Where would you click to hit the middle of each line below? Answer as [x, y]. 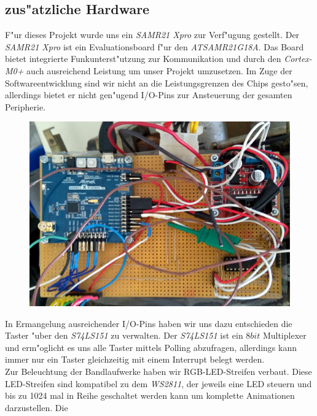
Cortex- [298, 59]
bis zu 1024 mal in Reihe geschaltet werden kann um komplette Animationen [150, 395]
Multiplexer [284, 335]
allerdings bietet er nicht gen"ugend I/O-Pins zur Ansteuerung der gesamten [149, 95]
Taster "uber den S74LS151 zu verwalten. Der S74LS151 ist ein [124, 335]
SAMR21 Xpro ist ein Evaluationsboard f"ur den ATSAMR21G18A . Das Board [155, 46]
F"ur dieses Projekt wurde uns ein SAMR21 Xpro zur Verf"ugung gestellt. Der [152, 35]
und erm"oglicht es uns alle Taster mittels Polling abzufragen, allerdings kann [151, 347]
